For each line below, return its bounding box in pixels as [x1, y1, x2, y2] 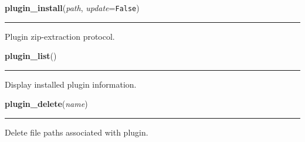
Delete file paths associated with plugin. [5, 126, 148, 138]
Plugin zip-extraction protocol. [5, 30, 115, 42]
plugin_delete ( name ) [5, 98, 88, 110]
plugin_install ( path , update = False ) [5, 2, 140, 13]
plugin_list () [5, 50, 57, 62]
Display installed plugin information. [5, 78, 137, 90]
